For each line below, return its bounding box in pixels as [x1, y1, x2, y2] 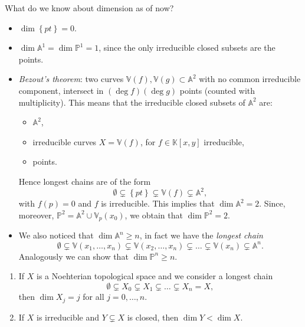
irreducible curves [32, 135, 97, 148]
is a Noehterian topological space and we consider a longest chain [37, 270, 273, 282]
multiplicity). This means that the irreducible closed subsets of [18, 96, 245, 108]
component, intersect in [18, 84, 104, 96]
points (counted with [179, 84, 255, 96]
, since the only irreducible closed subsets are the [99, 41, 276, 54]
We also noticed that [18, 229, 94, 241]
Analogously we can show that [18, 250, 129, 262]
